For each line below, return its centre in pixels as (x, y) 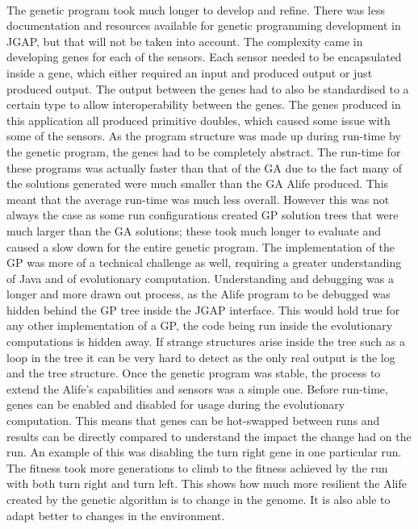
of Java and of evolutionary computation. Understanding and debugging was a (200, 278)
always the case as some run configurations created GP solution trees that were (203, 215)
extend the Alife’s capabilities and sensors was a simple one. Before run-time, (197, 388)
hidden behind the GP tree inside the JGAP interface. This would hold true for (203, 309)
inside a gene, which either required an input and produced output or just (190, 72)
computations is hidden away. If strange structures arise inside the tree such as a (206, 342)
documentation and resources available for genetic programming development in (204, 25)
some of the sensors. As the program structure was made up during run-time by (204, 136)
